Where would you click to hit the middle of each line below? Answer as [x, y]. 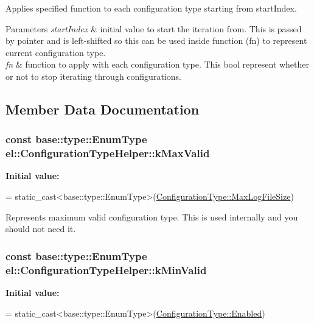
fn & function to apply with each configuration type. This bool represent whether [158, 64]
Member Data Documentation [103, 109]
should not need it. [41, 229]
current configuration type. [56, 52]
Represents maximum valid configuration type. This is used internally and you [152, 217]
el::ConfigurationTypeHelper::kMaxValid [108, 153]
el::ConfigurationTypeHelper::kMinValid [106, 269]
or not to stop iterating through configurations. [93, 76]
